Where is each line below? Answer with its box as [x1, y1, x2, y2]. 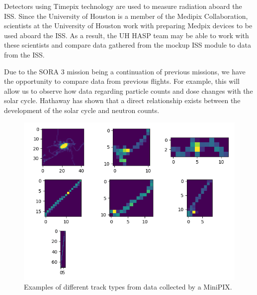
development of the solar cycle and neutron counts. [4, 105, 160, 115]
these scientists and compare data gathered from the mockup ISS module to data [4, 40, 252, 50]
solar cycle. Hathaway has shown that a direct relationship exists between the [4, 95, 241, 106]
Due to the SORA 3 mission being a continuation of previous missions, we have [4, 66, 246, 76]
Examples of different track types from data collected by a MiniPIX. [24, 282, 232, 292]
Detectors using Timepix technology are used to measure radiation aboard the [4, 1, 242, 11]
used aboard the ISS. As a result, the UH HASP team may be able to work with [4, 30, 249, 40]
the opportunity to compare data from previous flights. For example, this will [4, 76, 240, 86]
